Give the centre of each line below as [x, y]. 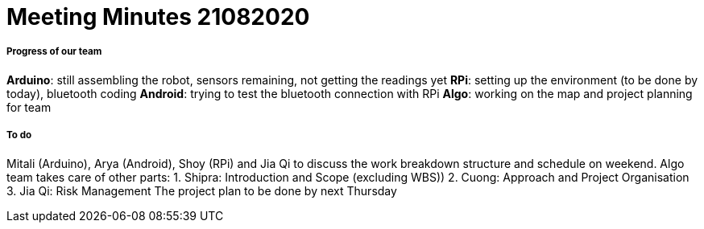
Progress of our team [54, 52]
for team [29, 107]
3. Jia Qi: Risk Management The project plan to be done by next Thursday [202, 190]
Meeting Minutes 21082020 [158, 17]
